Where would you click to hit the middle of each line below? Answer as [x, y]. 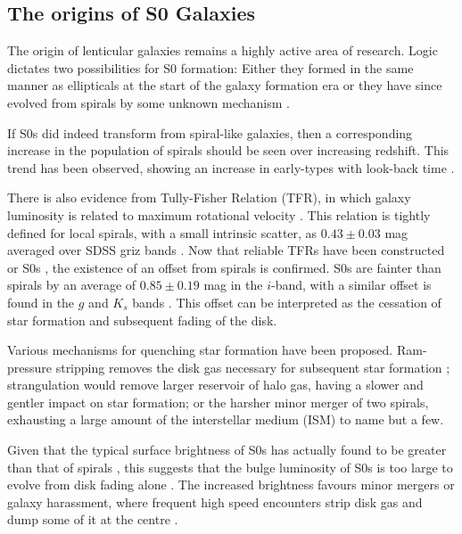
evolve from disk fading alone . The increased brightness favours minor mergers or [231, 485]
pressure [30, 367]
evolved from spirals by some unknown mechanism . [148, 102]
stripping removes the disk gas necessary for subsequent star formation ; [253, 367]
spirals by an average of [72, 285]
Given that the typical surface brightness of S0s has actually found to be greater [227, 450]
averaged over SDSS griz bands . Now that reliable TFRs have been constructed [226, 250]
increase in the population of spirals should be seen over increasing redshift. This [228, 150]
